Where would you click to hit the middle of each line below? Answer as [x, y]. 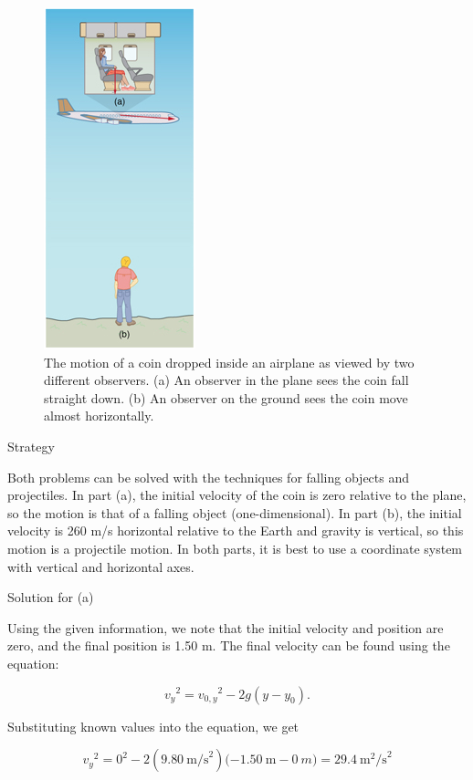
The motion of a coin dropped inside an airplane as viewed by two [229, 362]
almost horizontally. [99, 416]
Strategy [31, 446]
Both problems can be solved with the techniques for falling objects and [209, 477]
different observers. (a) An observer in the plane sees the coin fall [226, 380]
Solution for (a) [51, 597]
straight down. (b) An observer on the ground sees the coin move [226, 397]
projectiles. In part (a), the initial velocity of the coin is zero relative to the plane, [237, 495]
